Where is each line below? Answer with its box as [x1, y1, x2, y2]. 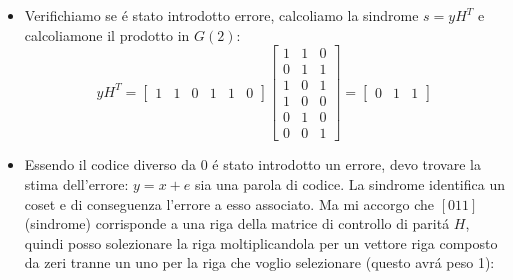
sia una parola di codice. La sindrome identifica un [194, 173, 505, 194]
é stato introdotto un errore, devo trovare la [212, 154, 481, 175]
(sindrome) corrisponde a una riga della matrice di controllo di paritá [24, 213, 450, 234]
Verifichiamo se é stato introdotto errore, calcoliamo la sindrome [24, 5, 419, 25]
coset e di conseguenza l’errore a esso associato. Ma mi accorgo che [24, 193, 435, 214]
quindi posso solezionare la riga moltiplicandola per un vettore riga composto [24, 232, 498, 253]
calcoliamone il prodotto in [24, 24, 190, 45]
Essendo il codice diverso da [24, 154, 196, 175]
